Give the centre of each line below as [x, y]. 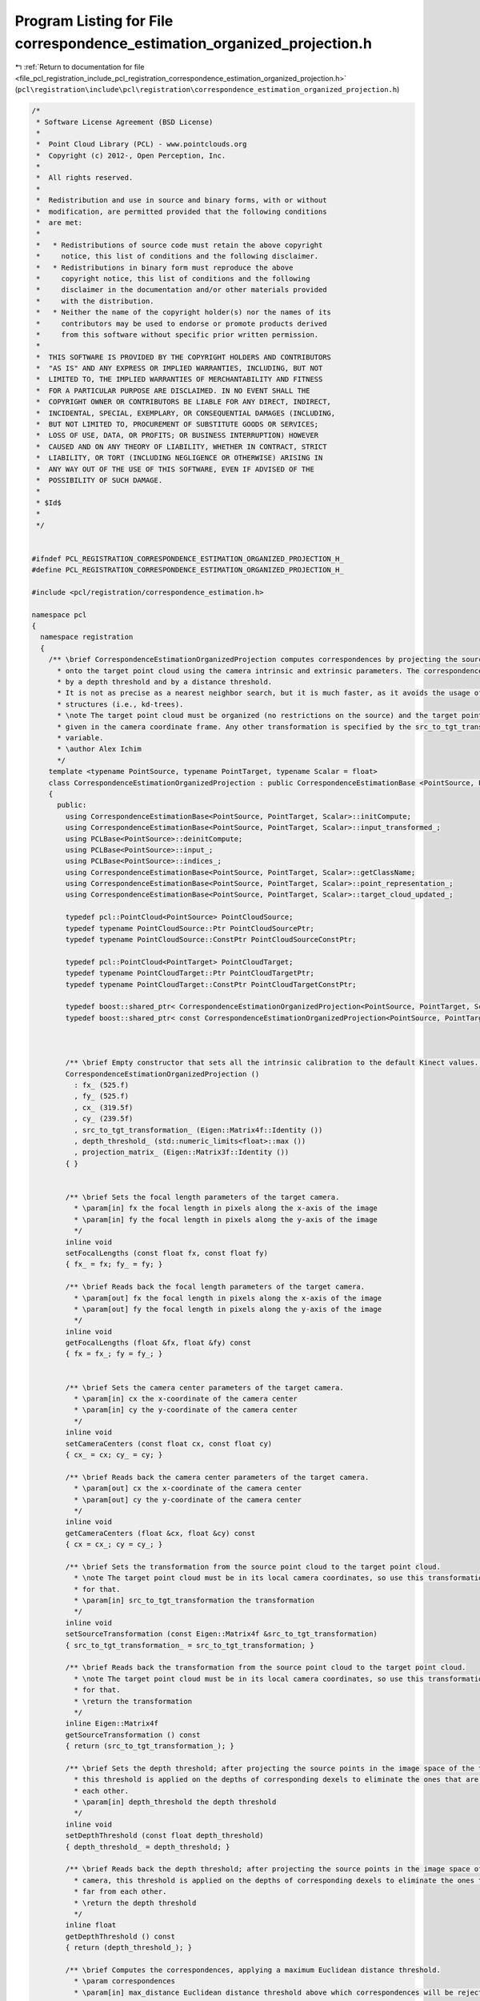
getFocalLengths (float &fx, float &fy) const [158, 1343]
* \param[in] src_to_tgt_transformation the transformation [194, 1600]
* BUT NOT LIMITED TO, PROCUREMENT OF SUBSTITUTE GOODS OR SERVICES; [178, 425]
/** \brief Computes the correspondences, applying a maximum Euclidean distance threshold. [253, 1970]
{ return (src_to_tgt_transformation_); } [150, 1746]
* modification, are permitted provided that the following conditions [182, 211]
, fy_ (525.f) [101, 1096]
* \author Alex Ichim [99, 749]
